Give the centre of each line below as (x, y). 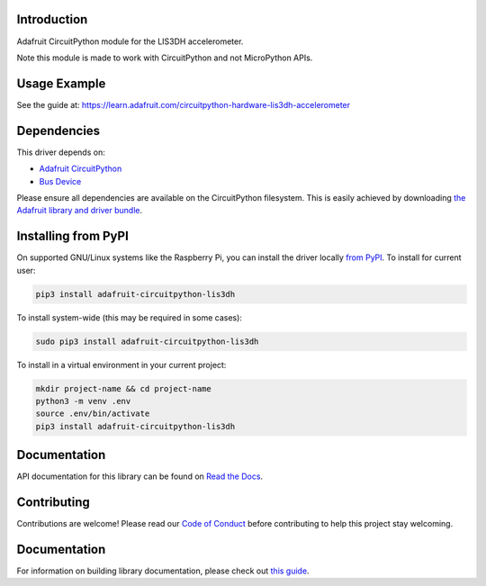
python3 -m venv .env (83, 401)
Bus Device (60, 181)
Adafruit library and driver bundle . (80, 211)
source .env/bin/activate (93, 414)
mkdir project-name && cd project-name (123, 388)
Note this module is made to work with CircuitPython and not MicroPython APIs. (165, 58)
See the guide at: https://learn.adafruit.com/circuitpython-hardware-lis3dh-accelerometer (184, 104)
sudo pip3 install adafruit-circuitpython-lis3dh (147, 341)
